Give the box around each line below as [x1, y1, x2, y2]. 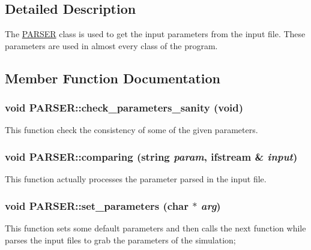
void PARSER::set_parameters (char [5, 198, 189, 213]
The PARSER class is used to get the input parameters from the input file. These [5, 28, 306, 40]
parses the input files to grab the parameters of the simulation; [5, 233, 236, 246]
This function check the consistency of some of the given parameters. [5, 124, 258, 136]
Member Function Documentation [5, 68, 221, 87]
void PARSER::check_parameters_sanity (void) [5, 100, 244, 115]
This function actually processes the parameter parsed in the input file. [5, 173, 267, 185]
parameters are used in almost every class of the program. [5, 39, 218, 52]
